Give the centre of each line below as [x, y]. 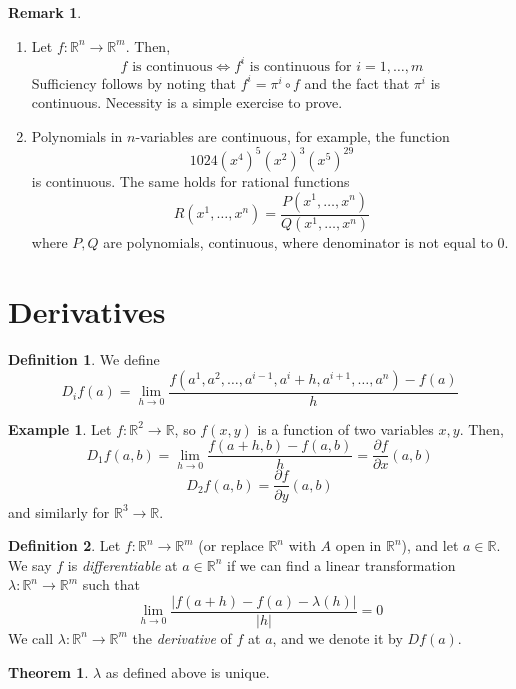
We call [31, 637]
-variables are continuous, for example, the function [292, 135]
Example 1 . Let [60, 428]
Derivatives [87, 311]
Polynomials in [77, 135]
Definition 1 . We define [84, 359]
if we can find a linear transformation [341, 564]
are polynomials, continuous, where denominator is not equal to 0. [306, 242]
